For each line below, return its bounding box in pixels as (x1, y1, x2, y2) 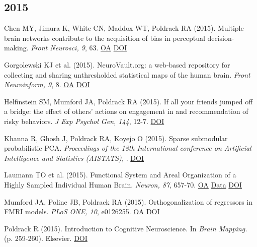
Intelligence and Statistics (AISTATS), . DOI (4, 152, 144, 163)
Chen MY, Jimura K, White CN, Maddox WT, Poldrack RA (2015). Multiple (4, 23, 244, 33)
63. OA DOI (89, 42, 127, 53)
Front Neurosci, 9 (31, 42, 85, 53)
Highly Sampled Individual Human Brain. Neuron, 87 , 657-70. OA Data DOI (4, 179, 242, 190)
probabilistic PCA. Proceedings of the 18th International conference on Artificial (4, 143, 251, 153)
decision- (207, 32, 234, 43)
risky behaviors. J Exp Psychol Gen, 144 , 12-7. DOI (4, 115, 164, 126)
